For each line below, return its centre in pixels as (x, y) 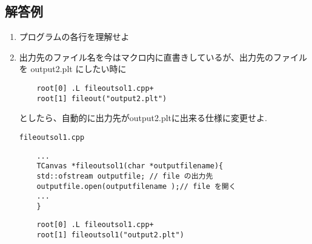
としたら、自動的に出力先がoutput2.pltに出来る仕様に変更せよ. (143, 118)
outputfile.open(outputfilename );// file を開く (136, 186)
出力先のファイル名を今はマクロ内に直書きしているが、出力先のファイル (163, 57)
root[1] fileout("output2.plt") (102, 98)
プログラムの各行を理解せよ (74, 37)
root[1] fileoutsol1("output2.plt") (110, 235)
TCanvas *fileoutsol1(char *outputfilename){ (130, 166)
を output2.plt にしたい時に (73, 69)
